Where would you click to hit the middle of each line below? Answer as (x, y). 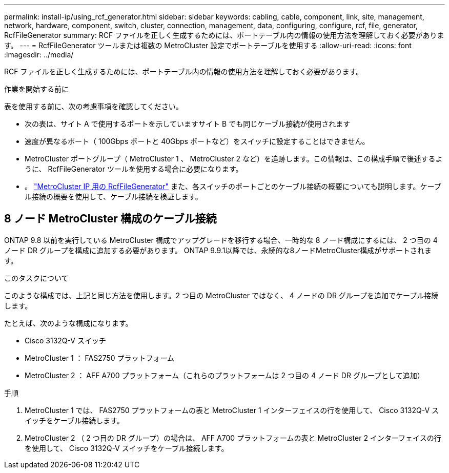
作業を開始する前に (36, 89)
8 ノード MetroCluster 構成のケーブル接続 (110, 219)
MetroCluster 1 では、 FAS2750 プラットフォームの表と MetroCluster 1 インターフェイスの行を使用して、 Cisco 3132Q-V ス (232, 410)
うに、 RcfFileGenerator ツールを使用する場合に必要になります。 (134, 169)
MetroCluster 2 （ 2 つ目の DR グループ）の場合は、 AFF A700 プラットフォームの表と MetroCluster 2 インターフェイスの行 (233, 438)
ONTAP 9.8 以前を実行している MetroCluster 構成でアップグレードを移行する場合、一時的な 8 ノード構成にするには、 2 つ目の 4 (221, 240)
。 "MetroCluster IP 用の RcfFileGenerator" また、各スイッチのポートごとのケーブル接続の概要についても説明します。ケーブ (233, 186)
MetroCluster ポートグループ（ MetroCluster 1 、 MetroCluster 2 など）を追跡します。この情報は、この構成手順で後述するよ (234, 159)
